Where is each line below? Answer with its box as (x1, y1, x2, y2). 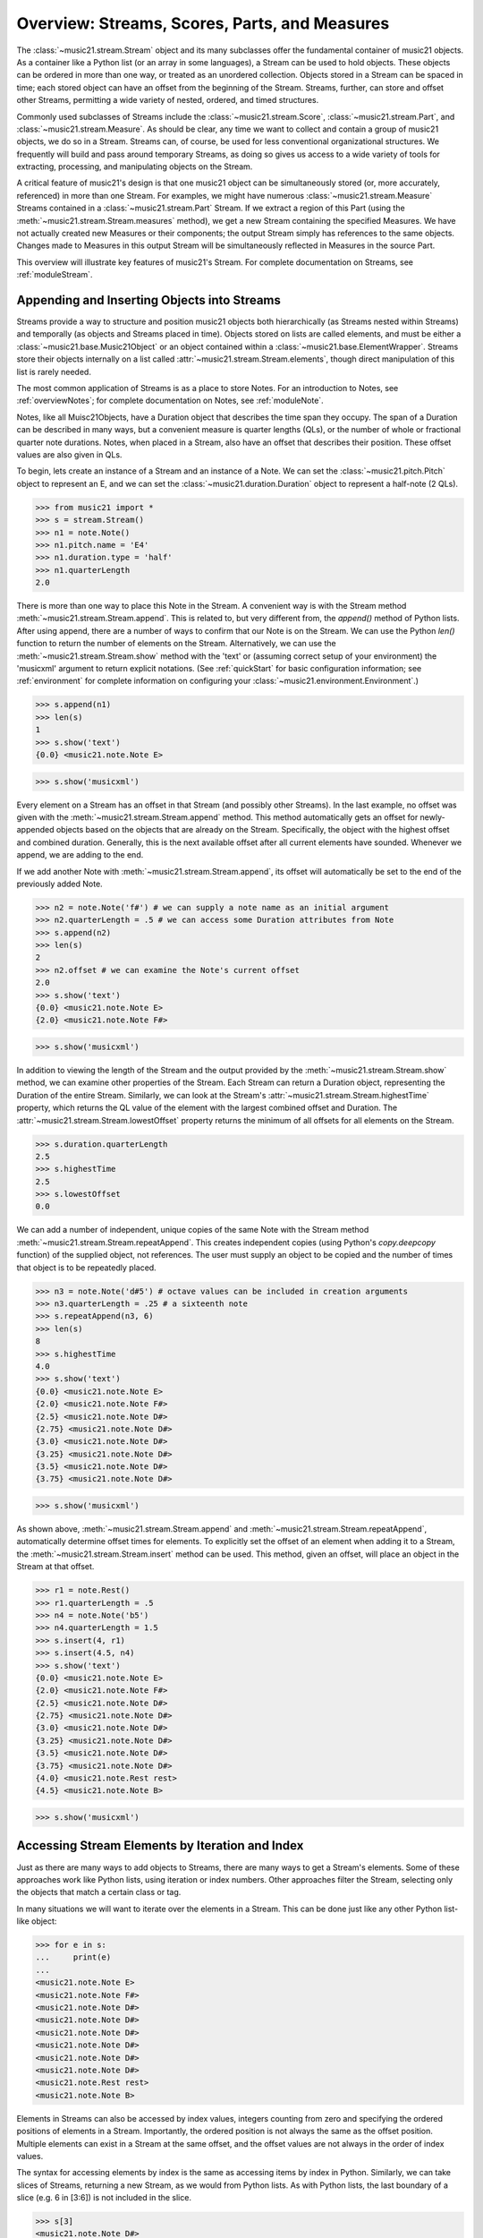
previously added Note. (16, 878, 103, 889)
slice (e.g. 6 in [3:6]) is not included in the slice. (16, 2192, 192, 2203)
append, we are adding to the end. (16, 850, 144, 860)
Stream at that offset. (16, 1561, 95, 1572)
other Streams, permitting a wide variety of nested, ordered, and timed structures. (16, 95, 319, 106)
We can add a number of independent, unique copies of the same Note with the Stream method (16, 1225, 369, 1235)
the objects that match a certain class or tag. (16, 1887, 182, 1898)
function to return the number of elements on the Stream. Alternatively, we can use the (16, 638, 336, 649)
